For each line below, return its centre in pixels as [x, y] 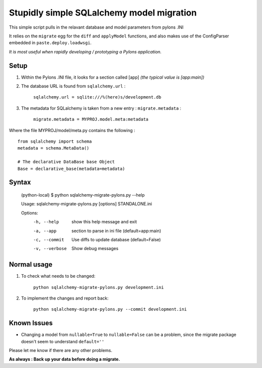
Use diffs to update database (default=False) [116, 239]
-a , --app [45, 231]
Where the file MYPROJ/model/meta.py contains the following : [72, 130]
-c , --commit [49, 240]
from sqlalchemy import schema [55, 141]
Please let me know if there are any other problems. [61, 351]
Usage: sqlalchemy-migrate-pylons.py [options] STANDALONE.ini [87, 204]
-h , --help [46, 222]
